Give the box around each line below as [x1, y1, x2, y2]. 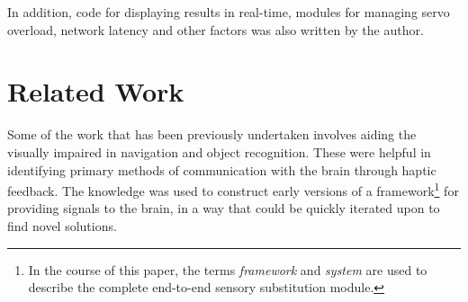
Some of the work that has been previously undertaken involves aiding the [7, 125, 417, 144]
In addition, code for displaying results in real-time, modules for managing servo [7, 3, 450, 21]
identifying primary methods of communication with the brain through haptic [7, 160, 436, 179]
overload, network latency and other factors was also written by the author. [7, 20, 424, 39]
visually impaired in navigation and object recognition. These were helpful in [7, 142, 431, 161]
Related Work [7, 73, 184, 110]
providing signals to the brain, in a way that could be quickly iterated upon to [7, 199, 440, 218]
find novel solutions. [7, 216, 117, 235]
